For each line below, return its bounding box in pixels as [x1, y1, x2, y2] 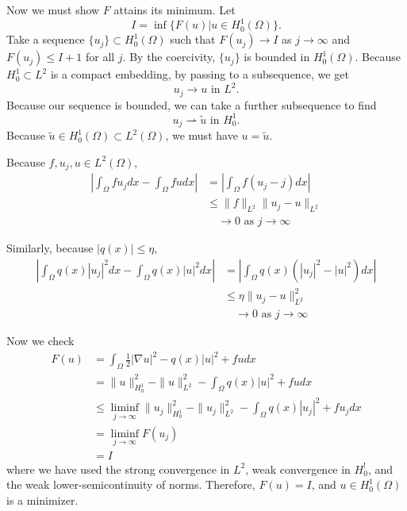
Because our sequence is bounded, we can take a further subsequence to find [6, 96, 377, 113]
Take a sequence [6, 31, 85, 48]
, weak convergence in [245, 460, 351, 477]
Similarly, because [6, 240, 94, 256]
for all [85, 48, 115, 65]
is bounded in [244, 48, 310, 65]
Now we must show [6, 2, 100, 17]
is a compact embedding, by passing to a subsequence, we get [50, 66, 349, 83]
